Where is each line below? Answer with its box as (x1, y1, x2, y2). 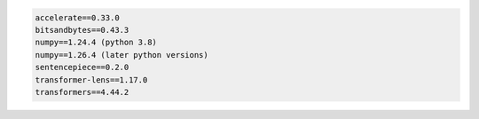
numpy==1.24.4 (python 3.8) (35, 37, 157, 48)
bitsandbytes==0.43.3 (35, 25, 130, 35)
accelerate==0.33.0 (35, 12, 120, 22)
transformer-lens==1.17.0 (35, 75, 148, 84)
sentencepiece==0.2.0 (35, 62, 130, 73)
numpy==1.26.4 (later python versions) (35, 50, 208, 59)
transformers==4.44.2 (35, 87, 130, 97)
